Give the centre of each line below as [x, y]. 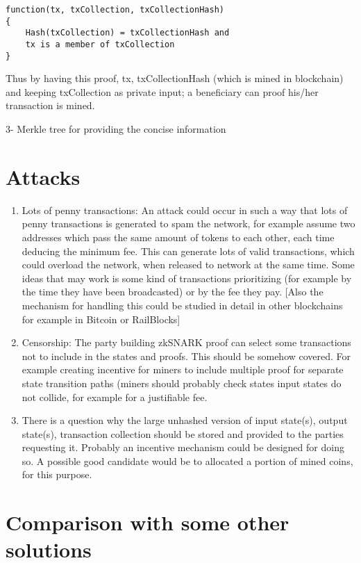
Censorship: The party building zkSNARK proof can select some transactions [186, 342]
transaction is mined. [50, 105]
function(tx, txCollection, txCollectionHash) [115, 10]
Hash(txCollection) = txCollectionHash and [127, 33]
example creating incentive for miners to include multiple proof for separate [183, 369]
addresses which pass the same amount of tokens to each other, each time [178, 237]
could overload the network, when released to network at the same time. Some [188, 264]
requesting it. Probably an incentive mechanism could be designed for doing [183, 447]
